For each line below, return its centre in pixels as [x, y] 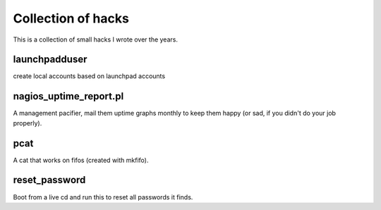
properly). [28, 123]
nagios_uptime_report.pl [68, 96]
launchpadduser [50, 60]
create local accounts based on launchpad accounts [89, 76]
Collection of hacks [71, 18]
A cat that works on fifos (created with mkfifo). [81, 160]
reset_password [49, 180]
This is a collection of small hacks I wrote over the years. [95, 39]
